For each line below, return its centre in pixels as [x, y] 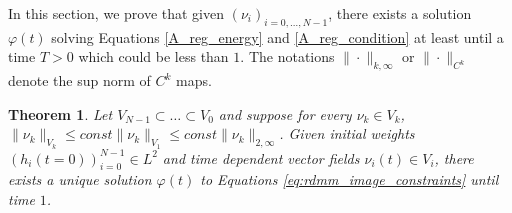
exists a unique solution [80, 179]
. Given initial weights [347, 133]
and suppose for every [285, 113]
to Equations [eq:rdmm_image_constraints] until [349, 179]
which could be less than [153, 56]
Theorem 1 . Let [60, 113]
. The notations [287, 56]
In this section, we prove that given [116, 13]
